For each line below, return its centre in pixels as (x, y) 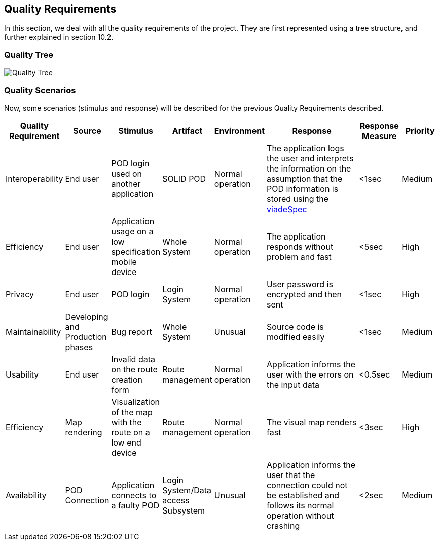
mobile (124, 262)
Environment (240, 131)
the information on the (309, 168)
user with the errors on (310, 374)
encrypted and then (304, 294)
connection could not (307, 485)
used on (126, 173)
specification (136, 251)
